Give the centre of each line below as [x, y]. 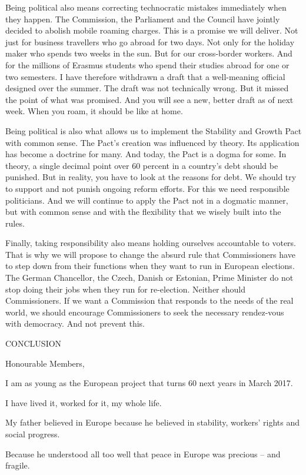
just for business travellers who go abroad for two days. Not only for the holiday [150, 41]
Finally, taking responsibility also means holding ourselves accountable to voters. [151, 243]
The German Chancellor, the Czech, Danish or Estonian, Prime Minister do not [149, 278]
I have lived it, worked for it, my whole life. [84, 402]
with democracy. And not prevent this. [75, 323]
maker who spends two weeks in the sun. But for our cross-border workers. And [149, 53]
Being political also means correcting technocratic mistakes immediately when [146, 7]
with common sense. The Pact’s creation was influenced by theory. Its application [152, 142]
